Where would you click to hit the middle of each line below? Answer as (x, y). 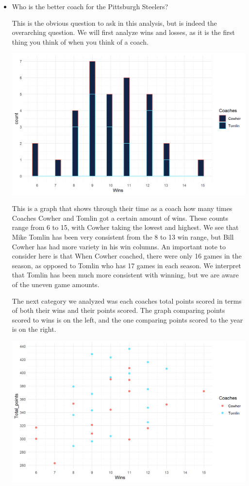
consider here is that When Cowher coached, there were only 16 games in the (127, 256)
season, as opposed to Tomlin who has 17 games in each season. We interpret (126, 265)
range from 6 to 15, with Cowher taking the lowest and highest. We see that (125, 227)
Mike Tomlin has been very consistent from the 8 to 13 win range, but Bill (123, 236)
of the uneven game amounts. (56, 284)
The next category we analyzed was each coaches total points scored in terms (127, 300)
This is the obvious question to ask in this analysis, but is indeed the (114, 23)
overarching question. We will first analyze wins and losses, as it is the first (123, 32)
